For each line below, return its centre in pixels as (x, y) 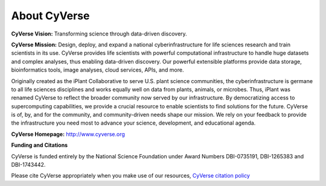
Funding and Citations (40, 145)
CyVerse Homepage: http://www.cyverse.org (68, 134)
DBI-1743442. (28, 165)
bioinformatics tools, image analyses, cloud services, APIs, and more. (97, 70)
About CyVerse (50, 16)
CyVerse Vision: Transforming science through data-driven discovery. (99, 34)
